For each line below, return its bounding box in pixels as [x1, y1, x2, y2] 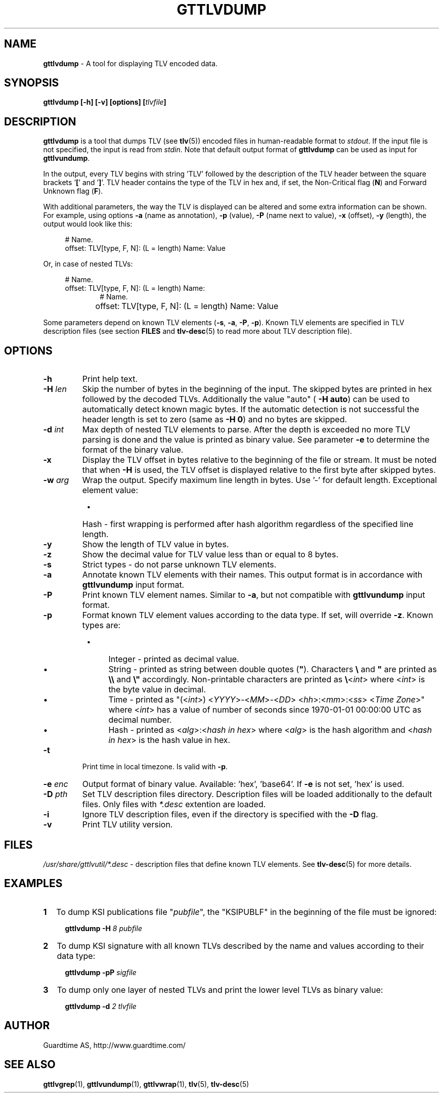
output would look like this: [43, 220, 132, 229]
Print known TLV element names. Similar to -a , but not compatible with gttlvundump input [82, 590, 425, 600]
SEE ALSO [4, 1058, 56, 1071]
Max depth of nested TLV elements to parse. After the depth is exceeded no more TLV [82, 424, 411, 435]
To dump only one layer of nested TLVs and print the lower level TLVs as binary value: [57, 984, 383, 995]
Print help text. [82, 374, 138, 384]
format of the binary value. [82, 445, 184, 455]
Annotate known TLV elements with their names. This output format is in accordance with [82, 569, 423, 580]
